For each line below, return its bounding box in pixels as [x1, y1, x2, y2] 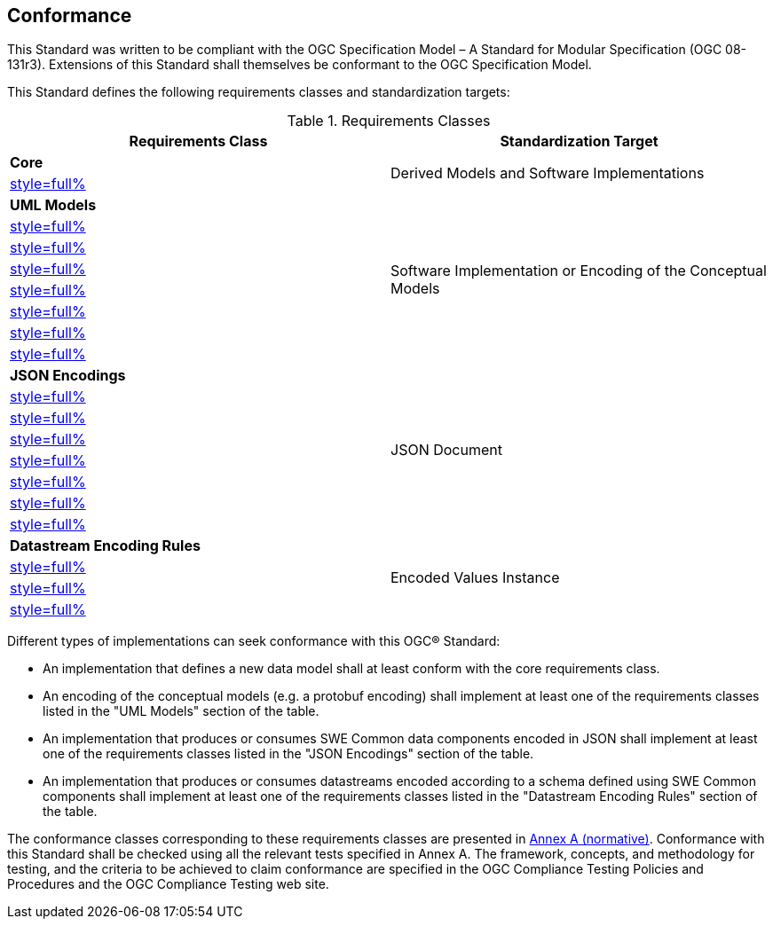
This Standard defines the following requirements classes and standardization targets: [7, 84, 510, 100]
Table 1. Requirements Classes [287, 112, 491, 130]
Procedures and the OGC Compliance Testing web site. [7, 876, 329, 892]
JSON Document [390, 441, 502, 459]
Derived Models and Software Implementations [390, 164, 705, 183]
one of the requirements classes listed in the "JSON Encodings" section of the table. [43, 746, 534, 762]
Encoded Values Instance [390, 569, 560, 587]
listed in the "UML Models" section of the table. [43, 703, 319, 719]
